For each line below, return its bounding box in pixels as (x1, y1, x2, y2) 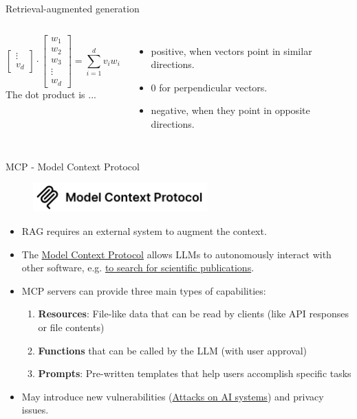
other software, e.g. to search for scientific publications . (21, 260, 255, 275)
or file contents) (38, 319, 105, 334)
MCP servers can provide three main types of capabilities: (21, 283, 266, 297)
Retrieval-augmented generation (6, 1, 140, 15)
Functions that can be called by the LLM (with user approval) (38, 343, 307, 357)
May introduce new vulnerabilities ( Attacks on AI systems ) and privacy (21, 389, 324, 403)
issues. (21, 403, 49, 417)
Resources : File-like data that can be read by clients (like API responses (38, 306, 349, 321)
